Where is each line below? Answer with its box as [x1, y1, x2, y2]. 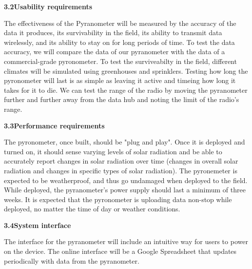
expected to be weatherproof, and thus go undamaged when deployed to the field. [4, 175, 248, 185]
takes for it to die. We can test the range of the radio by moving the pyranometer [4, 84, 248, 95]
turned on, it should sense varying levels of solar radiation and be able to [4, 146, 222, 156]
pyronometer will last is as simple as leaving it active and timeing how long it [4, 75, 236, 85]
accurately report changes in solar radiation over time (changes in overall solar [4, 156, 238, 166]
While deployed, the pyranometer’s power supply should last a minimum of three [4, 185, 246, 195]
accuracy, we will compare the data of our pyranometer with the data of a [4, 46, 225, 57]
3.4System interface [4, 220, 71, 230]
